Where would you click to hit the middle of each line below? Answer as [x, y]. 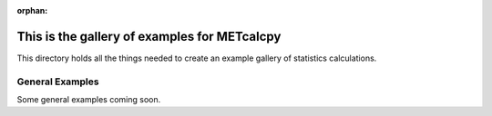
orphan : [32, 10]
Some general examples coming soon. [89, 100]
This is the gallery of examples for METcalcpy [149, 36]
